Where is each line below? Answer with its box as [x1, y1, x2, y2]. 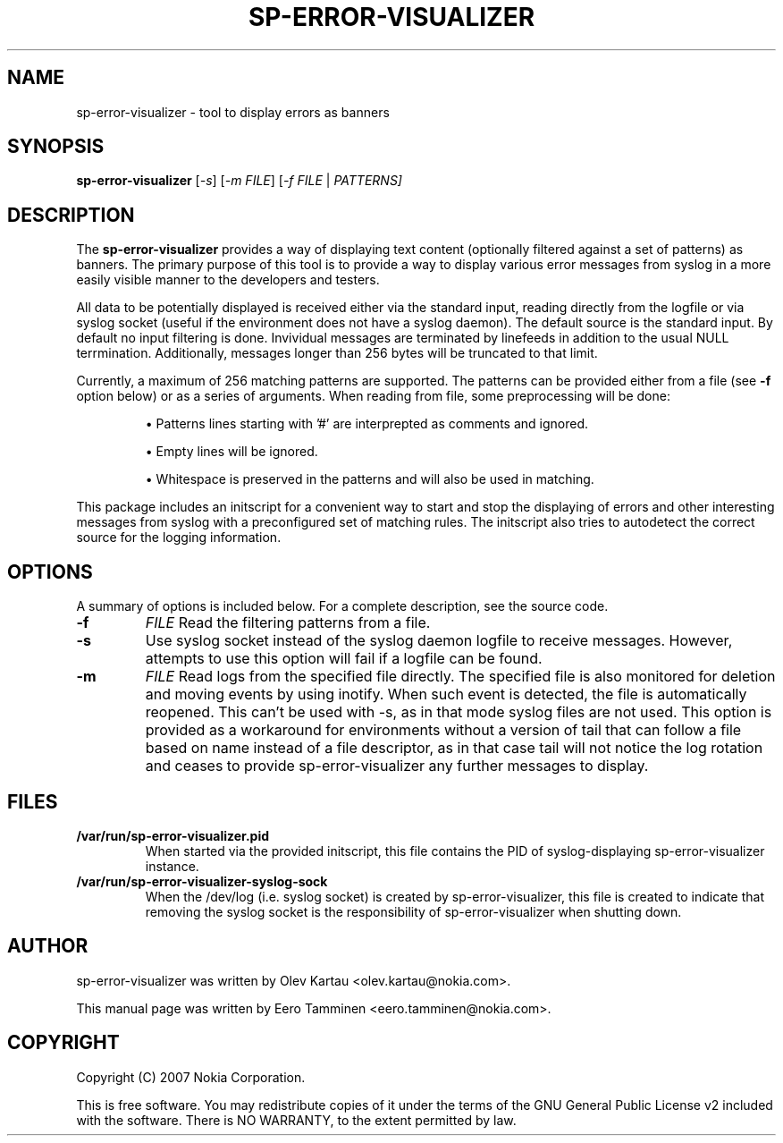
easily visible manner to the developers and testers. [76, 272, 380, 288]
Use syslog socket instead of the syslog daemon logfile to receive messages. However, [145, 631, 733, 650]
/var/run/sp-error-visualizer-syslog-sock [76, 873, 328, 889]
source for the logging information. [76, 529, 282, 546]
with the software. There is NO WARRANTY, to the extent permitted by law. [76, 1112, 517, 1128]
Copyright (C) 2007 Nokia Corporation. [76, 1069, 306, 1085]
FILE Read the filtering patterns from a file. [145, 614, 431, 632]
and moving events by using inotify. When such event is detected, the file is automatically [145, 685, 747, 704]
